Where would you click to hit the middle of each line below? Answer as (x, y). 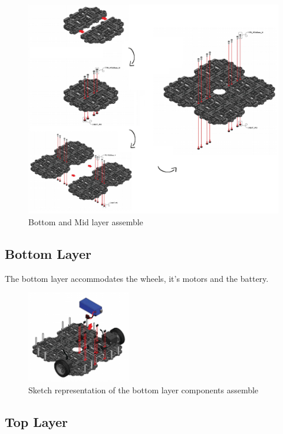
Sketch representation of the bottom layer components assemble (144, 389)
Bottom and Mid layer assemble (86, 222)
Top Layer (37, 421)
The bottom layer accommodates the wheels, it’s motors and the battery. (137, 278)
